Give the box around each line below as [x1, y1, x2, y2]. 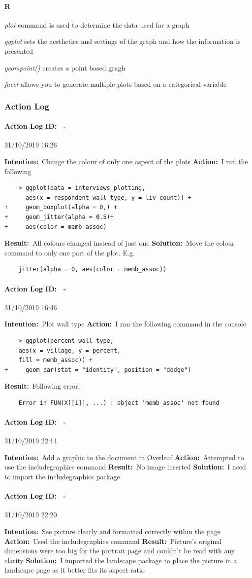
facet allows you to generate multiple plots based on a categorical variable [4, 79, 227, 89]
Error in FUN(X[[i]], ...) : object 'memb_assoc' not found [18, 399, 220, 406]
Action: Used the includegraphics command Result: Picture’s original [4, 536, 222, 546]
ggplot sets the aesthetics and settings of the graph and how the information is [4, 36, 241, 46]
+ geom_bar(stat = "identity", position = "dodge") [4, 366, 191, 373]
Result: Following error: [4, 381, 80, 391]
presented [4, 45, 33, 56]
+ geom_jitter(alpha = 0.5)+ [4, 213, 114, 220]
